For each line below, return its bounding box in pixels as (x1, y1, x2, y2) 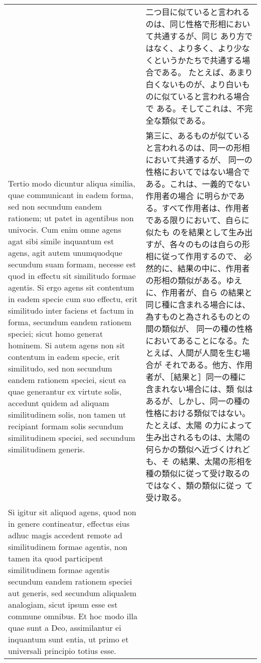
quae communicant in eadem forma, (8, 189, 134, 201)
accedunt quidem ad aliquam (8, 397, 109, 409)
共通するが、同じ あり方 (154, 30, 245, 42)
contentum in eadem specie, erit (8, 351, 120, 362)
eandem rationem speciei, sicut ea (8, 374, 126, 386)
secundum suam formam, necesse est (8, 258, 137, 270)
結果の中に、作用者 (177, 262, 250, 274)
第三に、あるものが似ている (146, 130, 250, 141)
